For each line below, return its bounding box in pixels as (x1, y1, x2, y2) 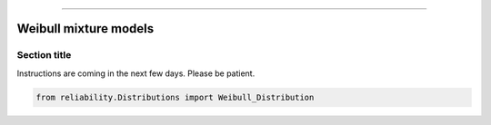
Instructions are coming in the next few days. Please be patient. (16, 68, 256, 79)
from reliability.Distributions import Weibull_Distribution (35, 91, 315, 102)
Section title (16, 49, 72, 62)
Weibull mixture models (16, 21, 155, 36)
